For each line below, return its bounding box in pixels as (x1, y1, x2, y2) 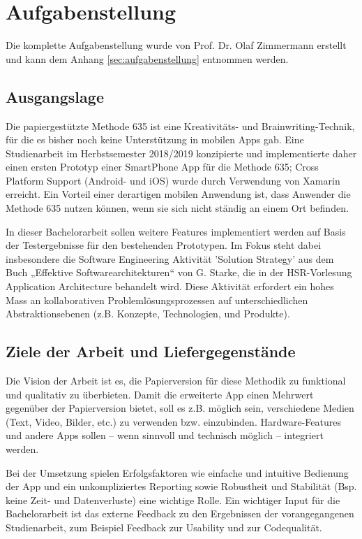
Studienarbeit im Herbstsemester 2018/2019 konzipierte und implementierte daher (6, 145, 357, 160)
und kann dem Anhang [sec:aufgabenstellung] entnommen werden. (6, 51, 289, 66)
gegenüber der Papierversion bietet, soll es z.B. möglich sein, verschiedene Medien (6, 401, 354, 415)
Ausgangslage (6, 85, 104, 107)
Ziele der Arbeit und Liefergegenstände (6, 340, 296, 362)
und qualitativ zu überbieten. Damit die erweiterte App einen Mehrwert (6, 387, 314, 401)
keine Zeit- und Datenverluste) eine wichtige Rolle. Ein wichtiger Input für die (6, 492, 340, 507)
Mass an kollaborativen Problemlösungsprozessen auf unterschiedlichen (6, 292, 308, 307)
